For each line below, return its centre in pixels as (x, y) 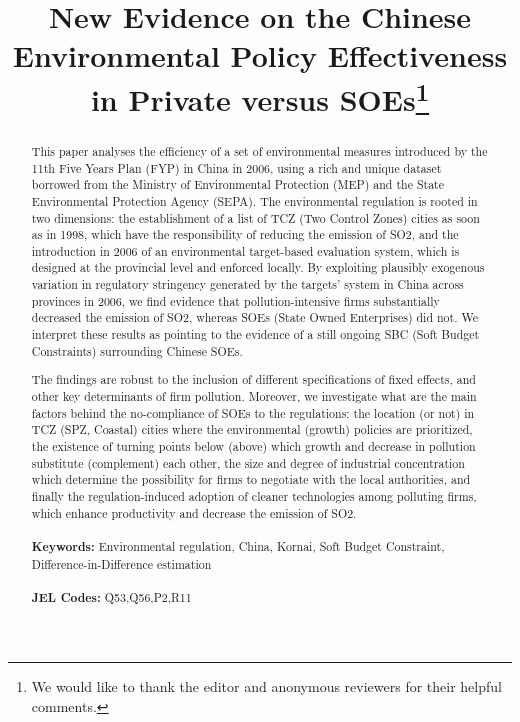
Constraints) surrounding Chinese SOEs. (137, 350)
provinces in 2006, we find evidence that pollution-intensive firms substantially (235, 300)
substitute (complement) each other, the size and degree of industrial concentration (248, 462)
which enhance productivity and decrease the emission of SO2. (194, 512)
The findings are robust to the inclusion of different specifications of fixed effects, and (253, 379)
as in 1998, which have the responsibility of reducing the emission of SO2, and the (245, 234)
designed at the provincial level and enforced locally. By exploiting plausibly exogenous (258, 267)
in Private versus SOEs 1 (260, 96)
